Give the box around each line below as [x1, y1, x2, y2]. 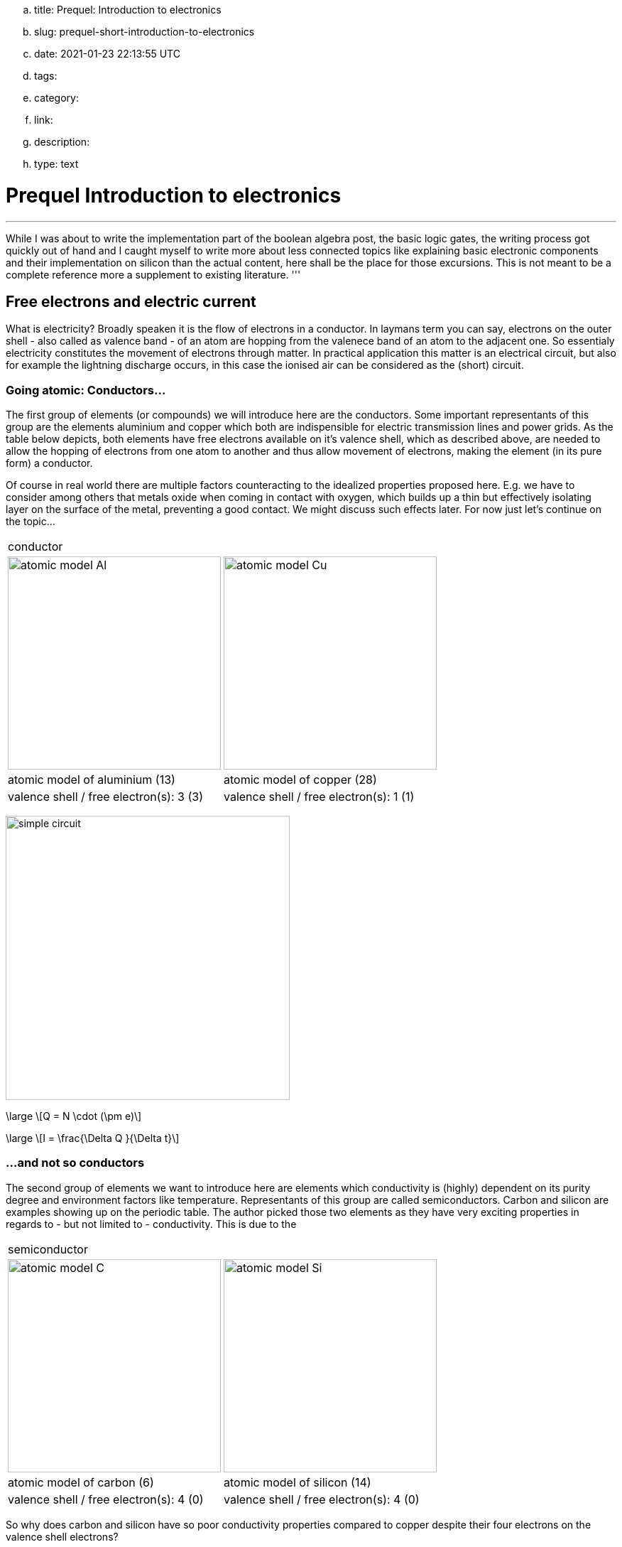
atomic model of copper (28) [224, 772, 377, 787]
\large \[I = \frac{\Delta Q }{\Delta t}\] [6, 1132, 180, 1145]
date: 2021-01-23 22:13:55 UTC [34, 48, 180, 60]
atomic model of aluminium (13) [8, 772, 175, 787]
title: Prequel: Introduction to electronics [34, 4, 222, 16]
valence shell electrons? [6, 1530, 119, 1543]
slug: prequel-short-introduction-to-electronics [34, 26, 255, 38]
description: [34, 136, 90, 148]
